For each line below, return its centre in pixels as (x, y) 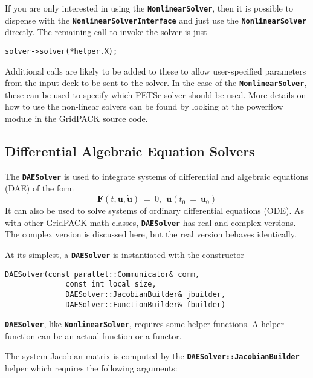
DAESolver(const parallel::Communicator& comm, (102, 274)
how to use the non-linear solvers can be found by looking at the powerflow (144, 106)
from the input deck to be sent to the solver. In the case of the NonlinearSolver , (156, 83)
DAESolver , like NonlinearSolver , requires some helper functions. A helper (144, 324)
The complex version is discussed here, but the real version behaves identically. (151, 234)
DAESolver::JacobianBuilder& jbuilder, (146, 294)
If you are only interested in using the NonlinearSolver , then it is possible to (149, 8)
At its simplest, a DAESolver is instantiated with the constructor (124, 254)
